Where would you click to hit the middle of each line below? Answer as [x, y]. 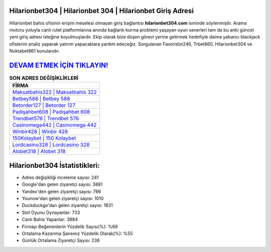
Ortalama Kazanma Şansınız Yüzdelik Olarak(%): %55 [77, 233]
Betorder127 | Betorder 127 [44, 105]
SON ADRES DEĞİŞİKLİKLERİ [44, 78]
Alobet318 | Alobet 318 [39, 151]
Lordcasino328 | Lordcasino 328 [51, 145]
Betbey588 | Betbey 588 [41, 99]
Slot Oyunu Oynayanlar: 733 [51, 212]
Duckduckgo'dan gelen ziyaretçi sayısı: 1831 [67, 205]
